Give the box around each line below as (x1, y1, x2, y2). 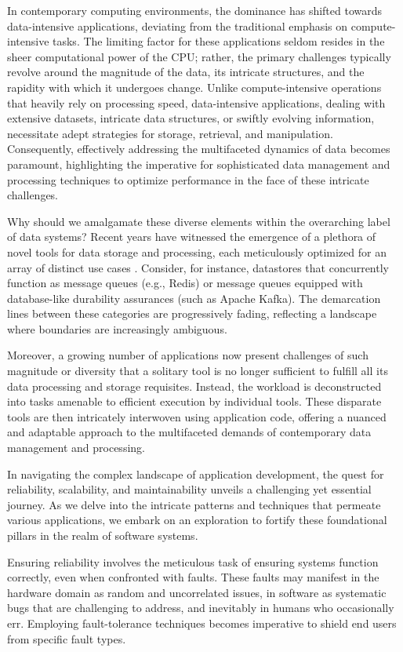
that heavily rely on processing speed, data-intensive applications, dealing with (7, 94, 386, 111)
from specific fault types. (7, 630, 126, 647)
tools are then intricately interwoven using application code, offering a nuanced (7, 408, 387, 424)
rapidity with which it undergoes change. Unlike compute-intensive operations (7, 78, 382, 95)
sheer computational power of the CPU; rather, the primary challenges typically (7, 48, 391, 64)
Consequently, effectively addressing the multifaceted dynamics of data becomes (7, 140, 390, 157)
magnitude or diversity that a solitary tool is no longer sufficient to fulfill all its (7, 362, 388, 379)
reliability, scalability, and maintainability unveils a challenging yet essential (7, 481, 372, 497)
